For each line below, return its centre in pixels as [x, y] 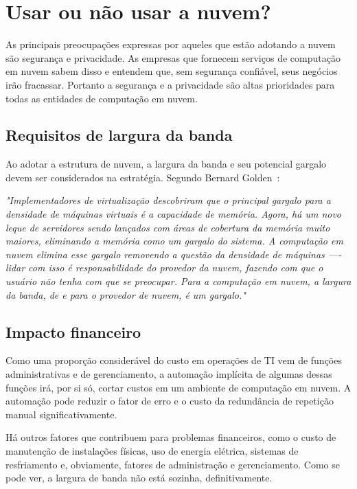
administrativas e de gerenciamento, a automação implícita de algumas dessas [169, 374]
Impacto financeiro [73, 331]
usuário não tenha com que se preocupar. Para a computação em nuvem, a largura [178, 281]
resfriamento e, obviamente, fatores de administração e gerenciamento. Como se [173, 464]
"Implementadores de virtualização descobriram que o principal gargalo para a [168, 200]
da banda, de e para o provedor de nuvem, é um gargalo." [126, 294]
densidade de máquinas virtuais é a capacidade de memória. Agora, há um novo [174, 214]
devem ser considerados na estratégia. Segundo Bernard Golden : [143, 177]
